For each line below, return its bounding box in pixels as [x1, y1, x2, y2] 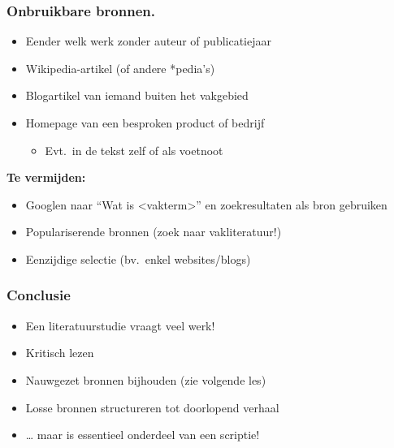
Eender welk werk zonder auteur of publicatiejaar [25, 32, 271, 50]
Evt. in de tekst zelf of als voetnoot [45, 141, 223, 158]
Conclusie [6, 285, 71, 305]
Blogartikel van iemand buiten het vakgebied [25, 87, 249, 104]
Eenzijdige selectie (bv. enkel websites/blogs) [25, 250, 251, 267]
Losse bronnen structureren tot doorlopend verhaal [25, 398, 279, 416]
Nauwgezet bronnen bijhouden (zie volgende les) [25, 371, 266, 388]
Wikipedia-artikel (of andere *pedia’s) [25, 59, 215, 76]
